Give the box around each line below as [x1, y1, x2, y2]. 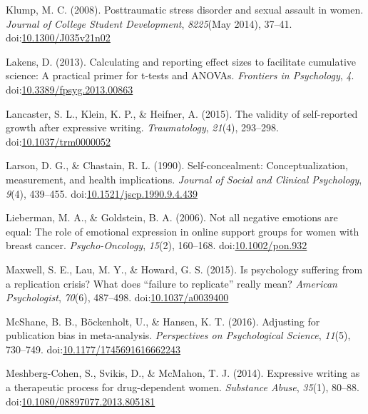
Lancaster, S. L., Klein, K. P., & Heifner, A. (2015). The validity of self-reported [6, 106, 358, 121]
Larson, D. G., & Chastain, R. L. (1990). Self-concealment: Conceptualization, [6, 158, 348, 173]
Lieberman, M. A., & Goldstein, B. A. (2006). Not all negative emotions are [6, 210, 338, 225]
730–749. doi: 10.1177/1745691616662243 [6, 341, 181, 356]
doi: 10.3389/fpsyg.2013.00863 [6, 81, 133, 96]
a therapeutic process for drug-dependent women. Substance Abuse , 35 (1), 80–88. [6, 380, 359, 395]
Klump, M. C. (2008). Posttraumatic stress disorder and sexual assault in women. [6, 2, 364, 16]
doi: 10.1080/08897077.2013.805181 [6, 393, 155, 408]
